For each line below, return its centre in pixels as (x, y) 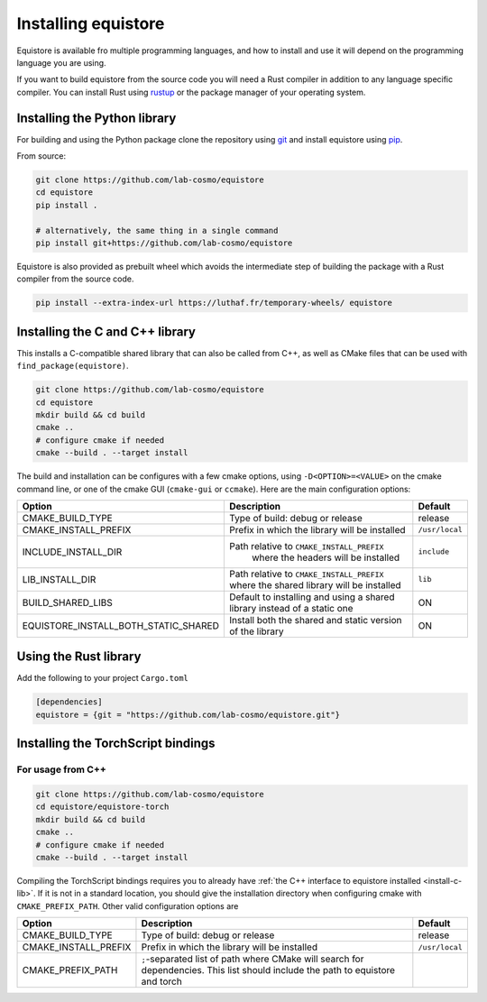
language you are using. (62, 62)
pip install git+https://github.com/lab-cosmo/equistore (164, 243)
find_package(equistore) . (73, 366)
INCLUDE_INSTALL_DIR (72, 552)
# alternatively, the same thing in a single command (157, 230)
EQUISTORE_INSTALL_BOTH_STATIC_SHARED (121, 625)
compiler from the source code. (75, 279)
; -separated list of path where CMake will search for (253, 959)
